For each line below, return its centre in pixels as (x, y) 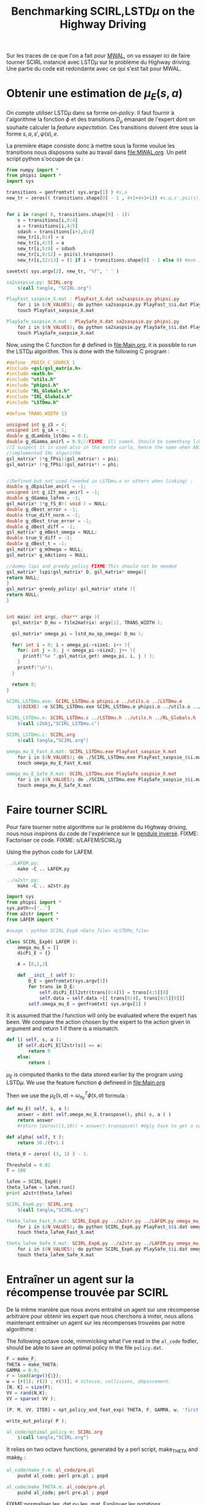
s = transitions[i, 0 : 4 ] (48, 220)
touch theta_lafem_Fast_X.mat (56, 1232)
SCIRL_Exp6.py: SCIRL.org (39, 1204)
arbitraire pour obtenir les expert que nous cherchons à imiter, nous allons (100, 1316)
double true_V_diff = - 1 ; (39, 538)
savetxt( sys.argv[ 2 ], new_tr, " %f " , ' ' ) (63, 271)
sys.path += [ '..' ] (29, 908)
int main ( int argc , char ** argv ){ (53, 617)
